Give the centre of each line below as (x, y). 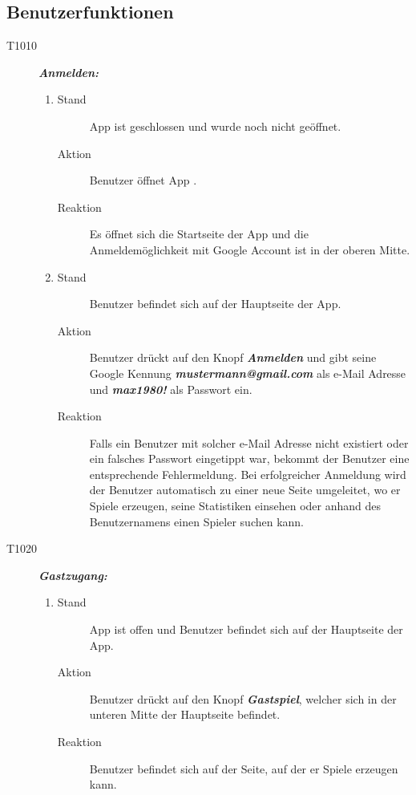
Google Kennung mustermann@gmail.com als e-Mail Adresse (248, 373)
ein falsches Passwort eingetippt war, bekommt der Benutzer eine (249, 458)
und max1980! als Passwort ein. (171, 389)
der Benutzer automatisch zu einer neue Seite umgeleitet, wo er (245, 490)
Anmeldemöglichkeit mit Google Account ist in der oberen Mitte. (250, 249)
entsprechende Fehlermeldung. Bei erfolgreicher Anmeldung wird (248, 474)
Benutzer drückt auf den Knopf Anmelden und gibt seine (233, 357)
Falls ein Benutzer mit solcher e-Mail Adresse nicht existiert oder (249, 442)
